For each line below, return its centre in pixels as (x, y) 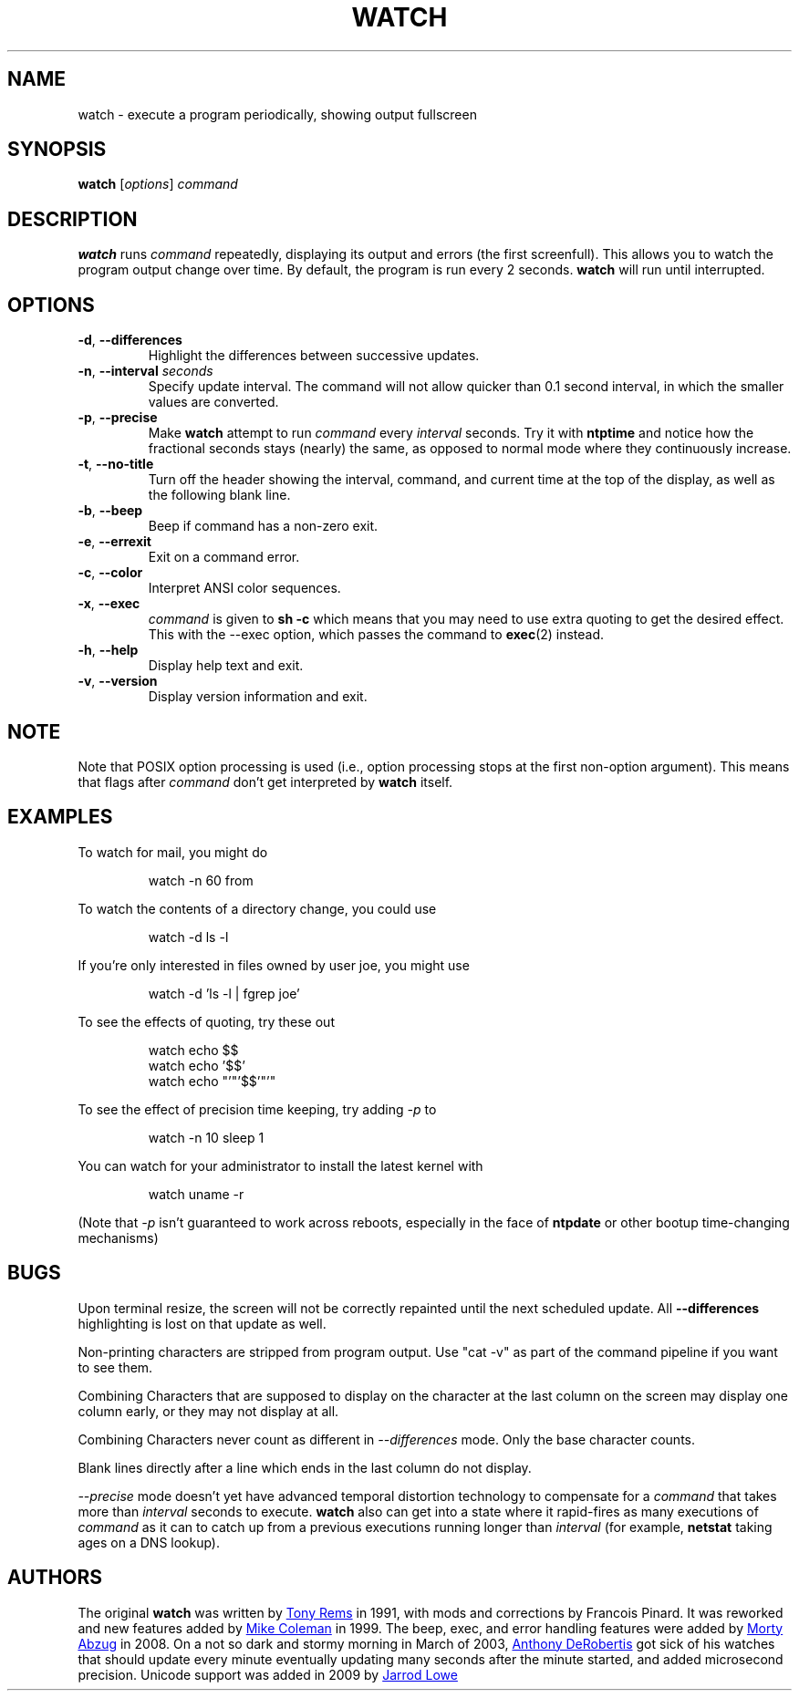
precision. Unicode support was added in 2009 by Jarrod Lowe (268, 1674)
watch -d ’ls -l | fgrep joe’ (224, 993)
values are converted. (213, 402)
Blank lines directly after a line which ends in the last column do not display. (305, 1467)
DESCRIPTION (73, 219)
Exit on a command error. (224, 557)
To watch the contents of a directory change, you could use (257, 908)
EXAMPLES (60, 817)
